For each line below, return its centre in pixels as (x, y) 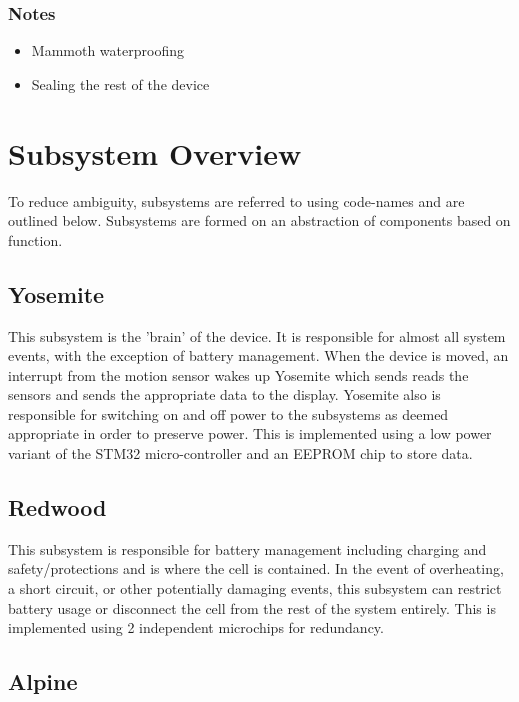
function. (35, 239)
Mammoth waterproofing (107, 50)
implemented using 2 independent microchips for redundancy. (196, 627)
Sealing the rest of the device (120, 83)
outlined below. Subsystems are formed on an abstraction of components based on (259, 220)
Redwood (57, 507)
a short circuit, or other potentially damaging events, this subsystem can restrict (255, 588)
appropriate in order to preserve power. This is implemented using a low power (250, 433)
